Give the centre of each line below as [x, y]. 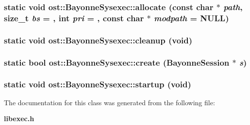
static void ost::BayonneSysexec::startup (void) [98, 84]
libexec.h [19, 118]
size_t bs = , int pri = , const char [74, 18]
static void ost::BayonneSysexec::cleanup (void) [98, 40]
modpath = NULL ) [191, 18]
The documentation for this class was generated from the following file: [109, 102]
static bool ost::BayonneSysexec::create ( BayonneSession [117, 62]
